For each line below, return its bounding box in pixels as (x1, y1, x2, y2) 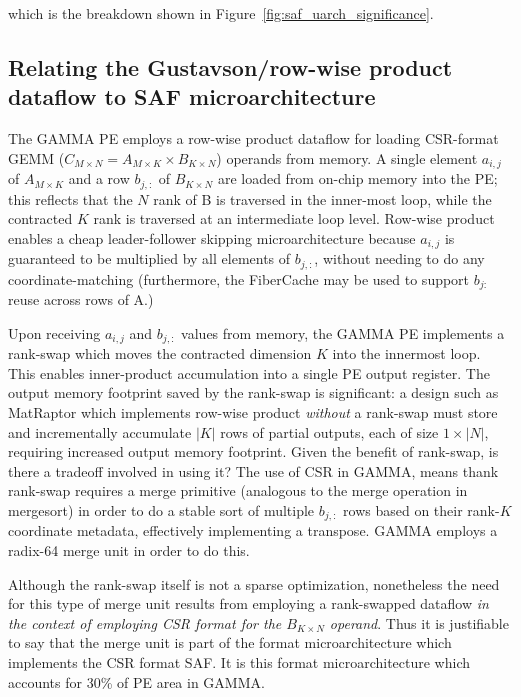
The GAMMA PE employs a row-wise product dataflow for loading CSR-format (8, 128, 499, 149)
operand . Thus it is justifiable (329, 612, 509, 633)
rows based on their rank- (343, 500, 500, 521)
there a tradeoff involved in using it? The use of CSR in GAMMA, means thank (8, 460, 499, 481)
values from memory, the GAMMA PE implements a (181, 322, 505, 343)
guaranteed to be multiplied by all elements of (8, 248, 291, 269)
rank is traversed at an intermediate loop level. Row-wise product (93, 208, 495, 229)
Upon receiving (8, 322, 101, 343)
